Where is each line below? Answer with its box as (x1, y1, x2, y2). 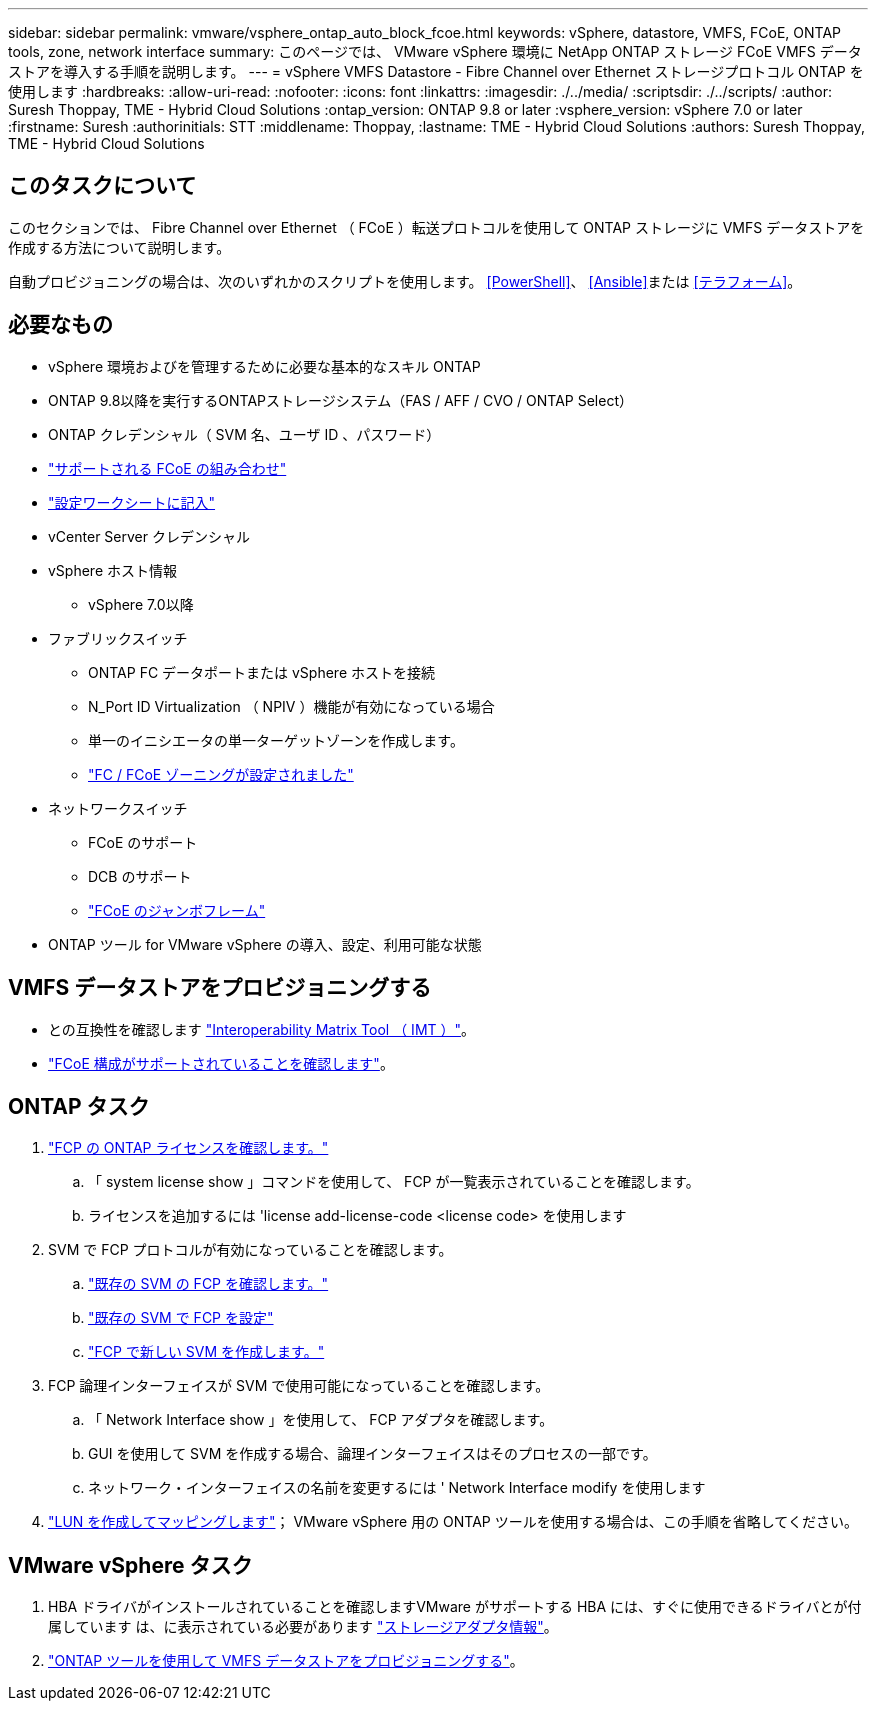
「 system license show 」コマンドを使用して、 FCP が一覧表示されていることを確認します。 (88, 1173, 700, 1191)
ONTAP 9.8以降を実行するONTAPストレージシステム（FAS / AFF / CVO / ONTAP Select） (48, 391, 633, 409)
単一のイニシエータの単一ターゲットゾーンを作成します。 (88, 731, 464, 749)
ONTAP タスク (8, 1093, 150, 1119)
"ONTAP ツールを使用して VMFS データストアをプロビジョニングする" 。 (48, 1652, 524, 1670)
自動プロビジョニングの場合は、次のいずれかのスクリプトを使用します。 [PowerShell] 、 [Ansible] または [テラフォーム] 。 (8, 272, 802, 290)
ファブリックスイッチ (48, 629, 188, 647)
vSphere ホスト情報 (48, 561, 178, 579)
